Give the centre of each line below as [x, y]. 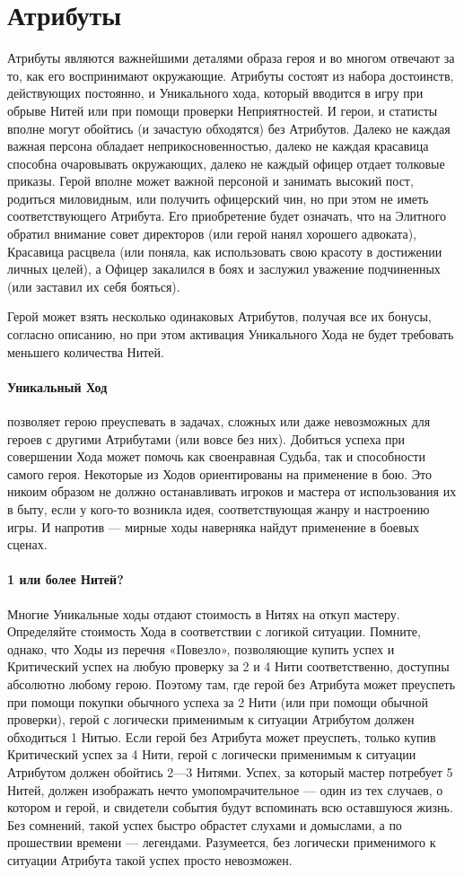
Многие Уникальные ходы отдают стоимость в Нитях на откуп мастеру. [204, 613]
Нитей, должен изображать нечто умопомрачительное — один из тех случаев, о [225, 789]
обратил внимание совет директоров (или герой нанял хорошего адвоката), [212, 234]
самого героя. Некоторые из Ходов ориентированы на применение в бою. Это [219, 473]
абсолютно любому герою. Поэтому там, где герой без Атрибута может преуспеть [232, 683]
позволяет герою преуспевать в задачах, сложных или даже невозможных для [219, 421]
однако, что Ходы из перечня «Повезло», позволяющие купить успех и [201, 648]
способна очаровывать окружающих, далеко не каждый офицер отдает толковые [226, 163]
